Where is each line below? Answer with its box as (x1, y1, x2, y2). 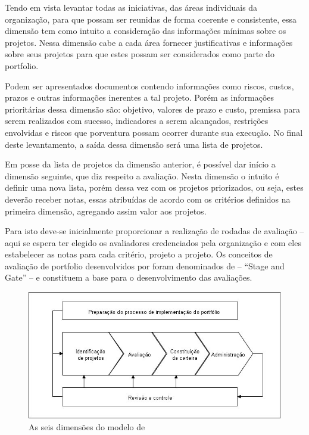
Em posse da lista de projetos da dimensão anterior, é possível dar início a (5, 158, 276, 170)
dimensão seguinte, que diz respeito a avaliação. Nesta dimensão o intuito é (5, 169, 279, 182)
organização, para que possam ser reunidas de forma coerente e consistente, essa (5, 13, 296, 25)
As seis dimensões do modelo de (29, 420, 145, 433)
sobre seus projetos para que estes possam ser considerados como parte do (5, 48, 274, 60)
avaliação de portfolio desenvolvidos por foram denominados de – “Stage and (5, 259, 285, 272)
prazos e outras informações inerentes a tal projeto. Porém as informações (5, 91, 274, 104)
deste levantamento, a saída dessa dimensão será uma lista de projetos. (5, 138, 263, 150)
